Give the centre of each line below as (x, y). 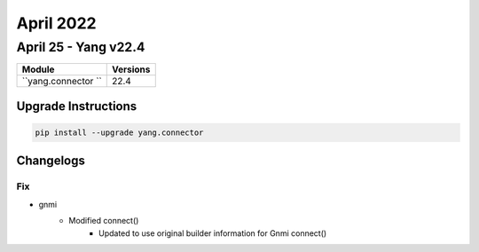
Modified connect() (104, 221)
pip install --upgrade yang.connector (119, 133)
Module (38, 69)
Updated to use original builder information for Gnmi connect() (213, 233)
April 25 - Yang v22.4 (81, 47)
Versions (131, 69)
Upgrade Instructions (77, 106)
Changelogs (51, 161)
